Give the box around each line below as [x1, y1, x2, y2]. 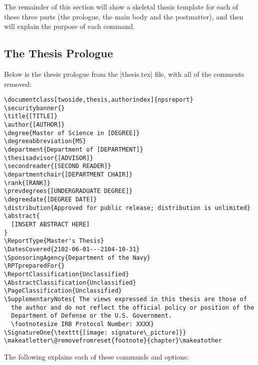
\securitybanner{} [4, 104, 65, 112]
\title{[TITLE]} [4, 113, 58, 120]
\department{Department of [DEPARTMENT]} [4, 146, 144, 154]
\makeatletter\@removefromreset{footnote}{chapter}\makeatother [4, 337, 222, 345]
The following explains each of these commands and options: [4, 351, 189, 362]
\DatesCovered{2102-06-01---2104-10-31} [4, 245, 140, 253]
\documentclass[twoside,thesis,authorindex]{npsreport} [4, 96, 194, 104]
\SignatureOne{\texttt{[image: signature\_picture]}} [4, 329, 187, 336]
